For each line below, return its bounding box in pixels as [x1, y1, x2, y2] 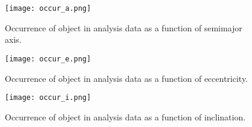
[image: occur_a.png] [5, 4, 91, 13]
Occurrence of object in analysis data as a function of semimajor [5, 21, 242, 34]
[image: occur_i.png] [5, 93, 91, 102]
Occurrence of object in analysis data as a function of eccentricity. [5, 72, 248, 84]
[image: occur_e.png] [5, 54, 91, 63]
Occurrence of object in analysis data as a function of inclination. [5, 110, 246, 123]
